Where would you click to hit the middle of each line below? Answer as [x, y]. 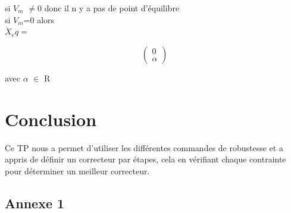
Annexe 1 [35, 203]
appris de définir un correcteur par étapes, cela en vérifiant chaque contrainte [145, 159]
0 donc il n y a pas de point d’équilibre [108, 8]
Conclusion [51, 119]
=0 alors [39, 19]
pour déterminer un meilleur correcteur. [77, 170]
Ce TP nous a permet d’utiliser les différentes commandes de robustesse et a [144, 147]
